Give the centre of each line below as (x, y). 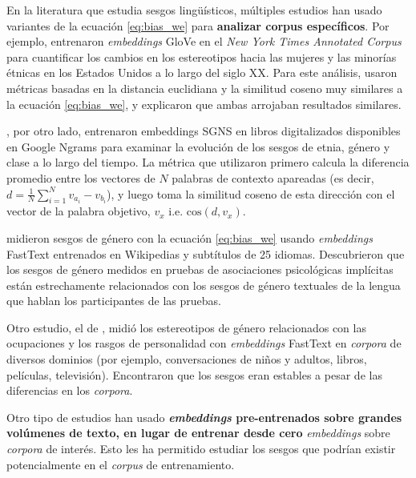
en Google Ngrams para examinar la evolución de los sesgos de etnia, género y (198, 146)
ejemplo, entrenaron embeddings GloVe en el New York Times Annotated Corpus (204, 41)
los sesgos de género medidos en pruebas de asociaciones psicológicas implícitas (200, 269)
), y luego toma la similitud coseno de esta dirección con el (251, 193)
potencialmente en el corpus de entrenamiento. (121, 464)
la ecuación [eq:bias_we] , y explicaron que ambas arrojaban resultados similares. (204, 104)
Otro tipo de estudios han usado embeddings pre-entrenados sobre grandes (204, 417)
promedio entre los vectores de (81, 177)
